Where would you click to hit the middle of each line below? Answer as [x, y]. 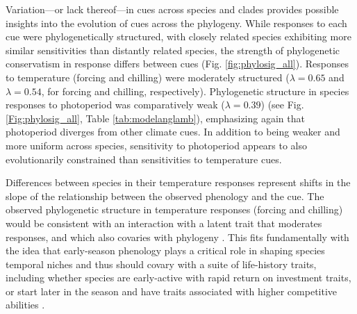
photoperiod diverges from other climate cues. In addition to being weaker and [173, 132]
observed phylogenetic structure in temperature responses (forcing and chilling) [174, 209]
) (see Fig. [282, 105]
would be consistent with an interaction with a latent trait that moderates [164, 223]
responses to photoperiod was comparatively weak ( [115, 105]
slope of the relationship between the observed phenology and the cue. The [165, 196]
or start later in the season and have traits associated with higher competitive [172, 291]
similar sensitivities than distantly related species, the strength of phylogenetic [173, 50]
